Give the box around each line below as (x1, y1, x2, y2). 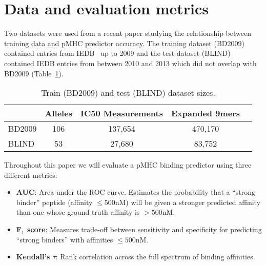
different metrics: (4, 169, 57, 180)
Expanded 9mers (171, 107, 240, 119)
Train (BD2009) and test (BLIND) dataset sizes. (41, 87, 215, 99)
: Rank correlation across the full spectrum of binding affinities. (55, 251, 255, 262)
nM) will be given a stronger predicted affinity (115, 196, 261, 207)
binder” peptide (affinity (16, 196, 93, 207)
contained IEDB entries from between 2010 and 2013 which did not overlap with (4, 57, 257, 68)
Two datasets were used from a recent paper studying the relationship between (4, 28, 251, 38)
